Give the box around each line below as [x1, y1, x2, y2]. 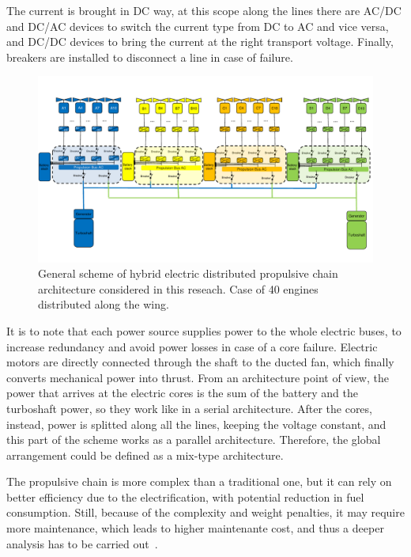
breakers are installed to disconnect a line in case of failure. [6, 48, 293, 65]
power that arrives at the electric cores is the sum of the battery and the [6, 385, 358, 401]
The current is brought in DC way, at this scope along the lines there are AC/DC [6, 2, 402, 18]
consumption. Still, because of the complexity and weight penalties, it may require [6, 504, 405, 521]
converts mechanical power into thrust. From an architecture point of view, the [6, 369, 389, 385]
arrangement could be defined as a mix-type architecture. [6, 446, 284, 463]
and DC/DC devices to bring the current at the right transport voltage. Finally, [6, 33, 394, 50]
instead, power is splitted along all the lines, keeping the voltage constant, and [6, 415, 386, 432]
